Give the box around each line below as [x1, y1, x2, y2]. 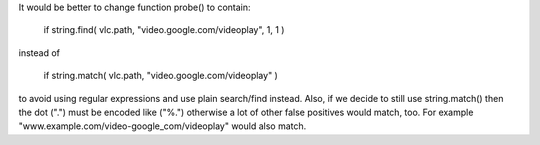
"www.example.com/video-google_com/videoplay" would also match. [18, 120, 307, 132]
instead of [18, 46, 60, 59]
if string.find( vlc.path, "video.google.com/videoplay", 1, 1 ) [43, 24, 285, 36]
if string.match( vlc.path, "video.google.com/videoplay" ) [43, 70, 279, 82]
